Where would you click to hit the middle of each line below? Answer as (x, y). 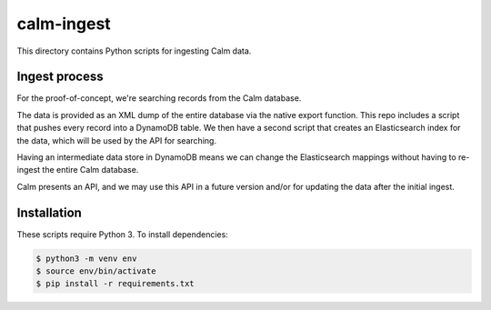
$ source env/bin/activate (96, 271)
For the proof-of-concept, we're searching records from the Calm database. (159, 98)
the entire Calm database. (90, 170)
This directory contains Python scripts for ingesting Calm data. (134, 51)
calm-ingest (64, 24)
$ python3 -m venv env (86, 258)
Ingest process (60, 77)
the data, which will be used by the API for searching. (117, 140)
